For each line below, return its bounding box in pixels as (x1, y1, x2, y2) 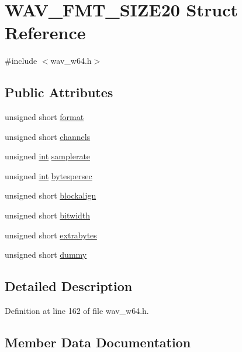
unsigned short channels (5, 130, 91, 142)
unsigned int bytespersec (5, 169, 92, 182)
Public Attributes (5, 83, 113, 101)
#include (5, 54, 37, 67)
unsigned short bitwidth (5, 209, 91, 221)
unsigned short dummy (5, 248, 87, 261)
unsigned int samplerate (5, 150, 91, 162)
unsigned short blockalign (5, 189, 96, 201)
